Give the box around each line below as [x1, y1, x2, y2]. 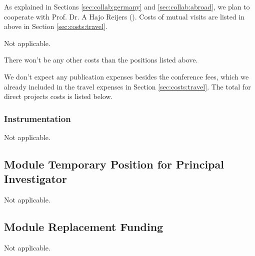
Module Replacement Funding [4, 219, 163, 234]
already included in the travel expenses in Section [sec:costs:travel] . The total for [4, 81, 251, 91]
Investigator [4, 171, 67, 186]
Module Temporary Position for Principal [4, 156, 224, 171]
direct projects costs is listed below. [4, 91, 113, 101]
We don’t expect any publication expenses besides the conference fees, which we [4, 71, 249, 81]
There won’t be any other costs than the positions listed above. [4, 54, 198, 65]
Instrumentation [4, 112, 71, 124]
